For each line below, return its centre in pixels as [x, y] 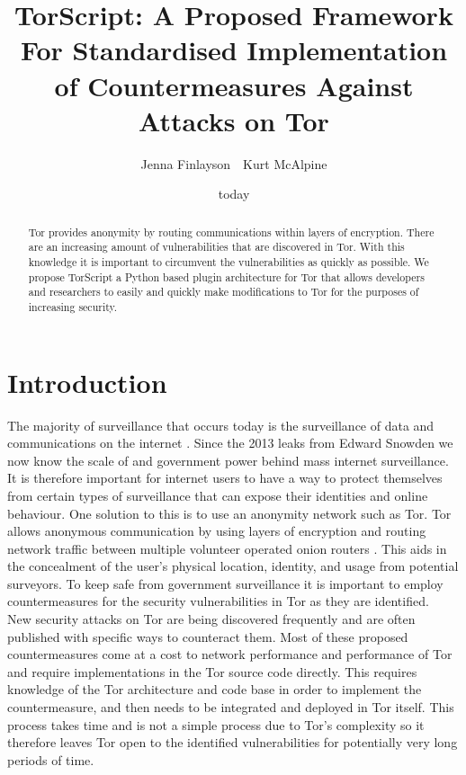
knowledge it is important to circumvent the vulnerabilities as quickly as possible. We [229, 261]
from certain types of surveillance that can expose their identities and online [218, 495]
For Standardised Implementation [234, 50]
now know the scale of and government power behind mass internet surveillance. [228, 460]
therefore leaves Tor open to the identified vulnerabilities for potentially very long [233, 742]
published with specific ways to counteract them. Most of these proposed [208, 636]
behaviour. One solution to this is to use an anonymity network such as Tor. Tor [229, 513]
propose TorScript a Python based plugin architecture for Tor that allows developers [226, 276]
